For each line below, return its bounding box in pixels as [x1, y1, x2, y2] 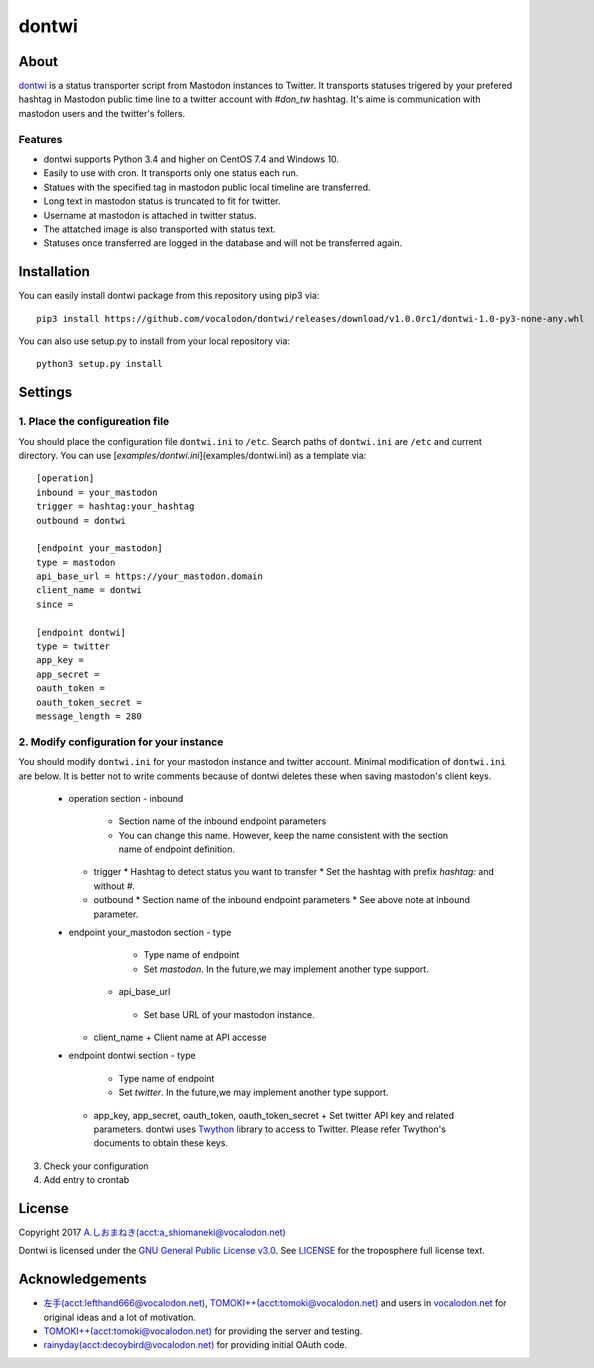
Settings [18, 384, 73, 401]
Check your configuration [43, 1160, 149, 1172]
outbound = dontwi [36, 515, 127, 526]
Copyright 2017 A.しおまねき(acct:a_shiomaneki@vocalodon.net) [18, 1226, 287, 1239]
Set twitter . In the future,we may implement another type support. [118, 1086, 389, 1099]
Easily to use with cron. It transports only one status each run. [43, 167, 299, 179]
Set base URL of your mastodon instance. [143, 1008, 315, 1020]
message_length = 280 [36, 710, 142, 722]
